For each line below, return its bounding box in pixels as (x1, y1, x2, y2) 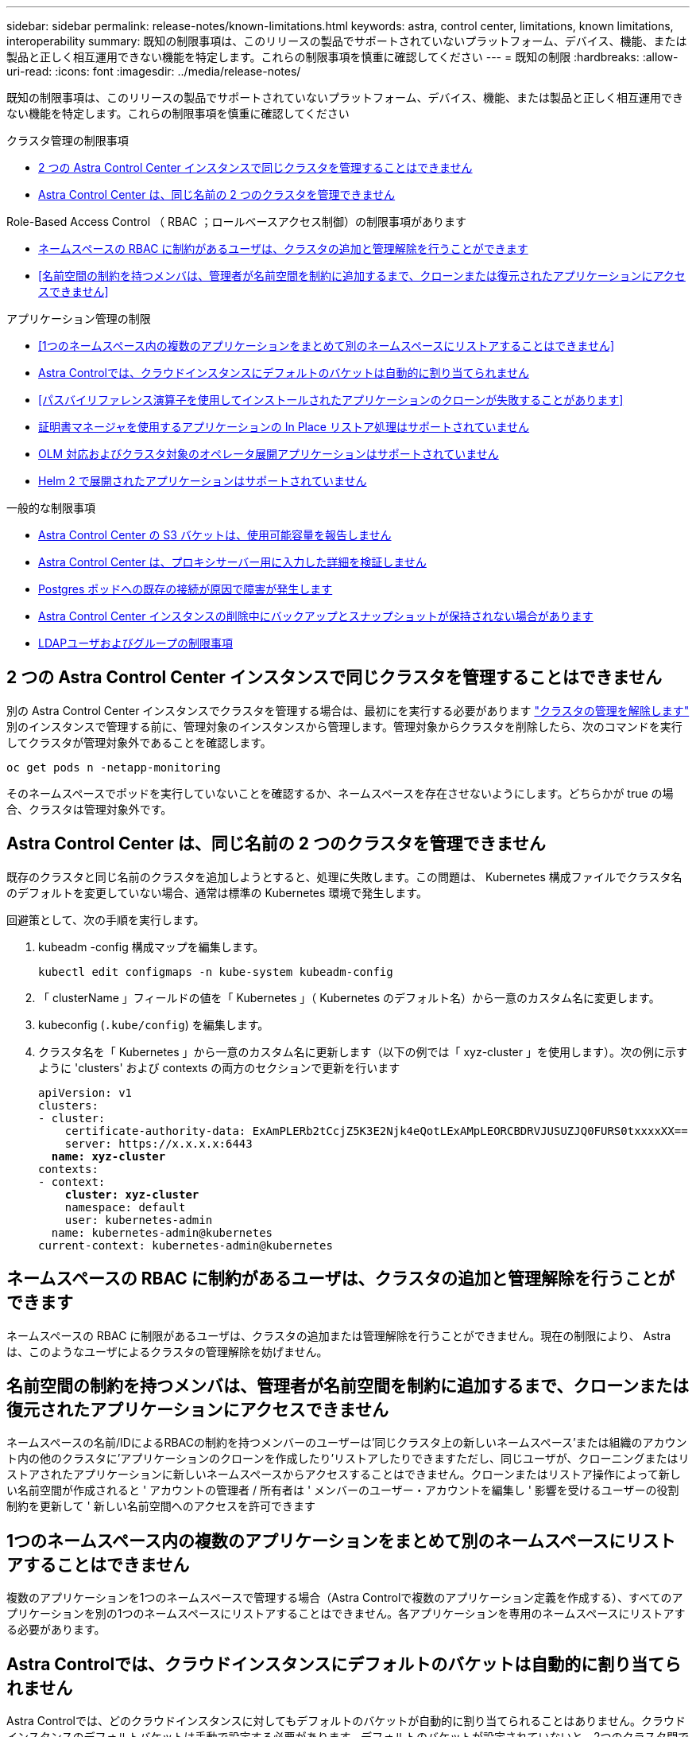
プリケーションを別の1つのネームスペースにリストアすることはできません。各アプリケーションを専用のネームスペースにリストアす (6, 1607, 686, 1621)
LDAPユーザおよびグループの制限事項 (38, 636, 234, 650)
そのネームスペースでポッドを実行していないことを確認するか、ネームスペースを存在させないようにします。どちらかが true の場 (6, 786, 674, 800)
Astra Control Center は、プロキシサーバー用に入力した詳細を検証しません (38, 555, 427, 569)
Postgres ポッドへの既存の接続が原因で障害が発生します (38, 582, 333, 596)
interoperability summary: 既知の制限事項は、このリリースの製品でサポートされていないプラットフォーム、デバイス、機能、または (6, 34, 687, 48)
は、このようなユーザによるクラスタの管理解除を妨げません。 (6, 1344, 328, 1358)
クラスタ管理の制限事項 (6, 134, 129, 147)
